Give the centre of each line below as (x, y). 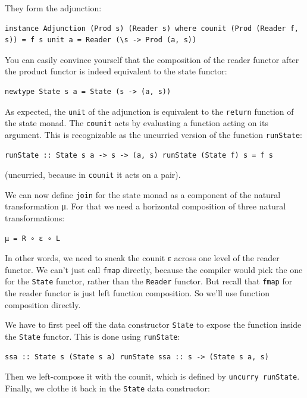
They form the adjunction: (53, 8)
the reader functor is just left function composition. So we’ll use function (137, 293)
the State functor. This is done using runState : (93, 336)
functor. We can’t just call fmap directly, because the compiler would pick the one (154, 269)
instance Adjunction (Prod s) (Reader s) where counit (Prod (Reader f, (152, 28)
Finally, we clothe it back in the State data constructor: (107, 388)
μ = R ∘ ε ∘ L (33, 238)
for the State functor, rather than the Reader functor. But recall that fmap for (149, 281)
